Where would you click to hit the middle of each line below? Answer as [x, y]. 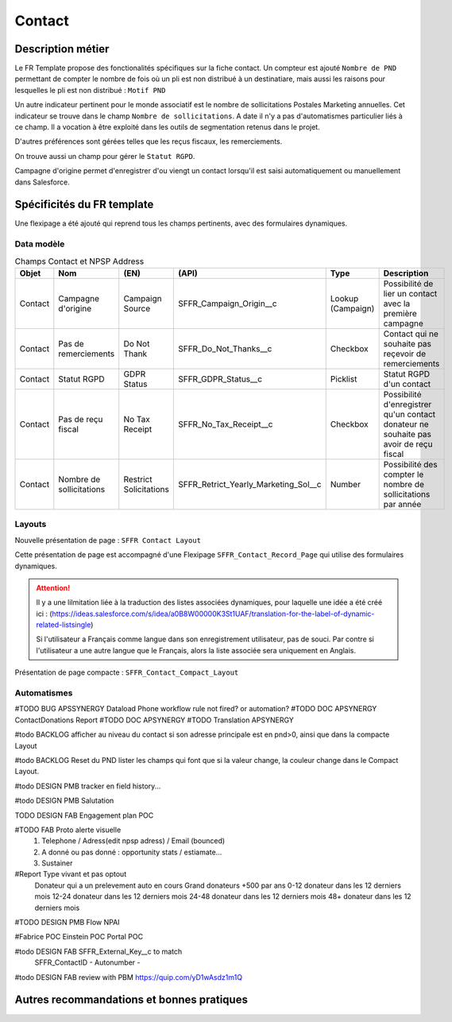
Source [137, 308]
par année [402, 504]
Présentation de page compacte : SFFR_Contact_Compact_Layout [127, 672]
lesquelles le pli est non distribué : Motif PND [90, 90]
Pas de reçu [81, 419]
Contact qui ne [411, 334]
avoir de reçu [408, 444]
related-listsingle [64, 625]
